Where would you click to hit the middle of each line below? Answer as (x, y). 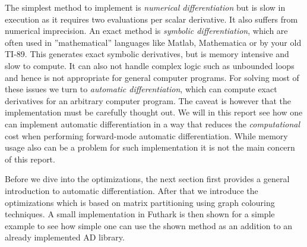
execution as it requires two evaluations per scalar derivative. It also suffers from (151, 19)
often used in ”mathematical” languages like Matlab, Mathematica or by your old (153, 42)
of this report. (30, 159)
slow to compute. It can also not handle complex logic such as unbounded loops (150, 65)
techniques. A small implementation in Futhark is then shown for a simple (140, 214)
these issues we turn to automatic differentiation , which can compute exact (141, 89)
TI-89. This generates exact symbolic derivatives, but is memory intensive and (147, 54)
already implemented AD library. (65, 237)
